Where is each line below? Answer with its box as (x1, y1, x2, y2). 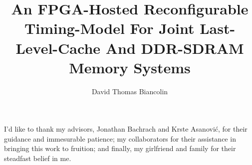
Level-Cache (15, 37, 101, 58)
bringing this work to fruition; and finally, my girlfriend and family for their (4, 143, 236, 154)
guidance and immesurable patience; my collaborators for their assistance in (4, 133, 236, 144)
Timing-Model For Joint (24, 18, 195, 38)
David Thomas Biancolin (91, 86, 168, 96)
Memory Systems (69, 57, 191, 77)
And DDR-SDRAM (105, 37, 244, 58)
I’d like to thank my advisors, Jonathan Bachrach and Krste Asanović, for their (4, 124, 248, 134)
